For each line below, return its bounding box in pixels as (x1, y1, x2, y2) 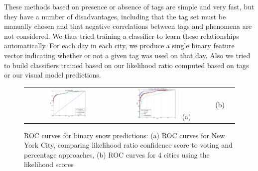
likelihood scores (24, 159, 74, 170)
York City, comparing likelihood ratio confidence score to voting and (24, 140, 233, 150)
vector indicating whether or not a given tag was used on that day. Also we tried (4, 50, 251, 60)
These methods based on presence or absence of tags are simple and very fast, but (4, 1, 255, 11)
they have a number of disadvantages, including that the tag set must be (4, 11, 226, 21)
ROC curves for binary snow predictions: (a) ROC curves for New (24, 130, 225, 140)
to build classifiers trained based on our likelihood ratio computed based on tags (4, 60, 249, 70)
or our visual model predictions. (4, 70, 101, 80)
